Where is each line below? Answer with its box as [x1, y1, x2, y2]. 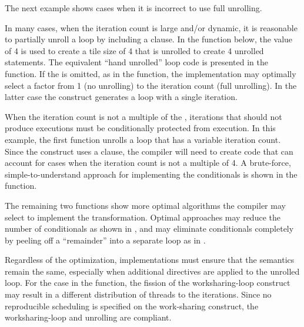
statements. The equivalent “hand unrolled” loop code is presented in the [5, 56, 268, 68]
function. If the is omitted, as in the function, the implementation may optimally [5, 67, 296, 79]
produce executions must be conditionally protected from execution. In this [5, 122, 276, 134]
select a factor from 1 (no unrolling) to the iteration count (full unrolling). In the [5, 79, 297, 91]
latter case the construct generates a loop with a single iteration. [5, 91, 238, 103]
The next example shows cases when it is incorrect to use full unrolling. [5, 2, 262, 14]
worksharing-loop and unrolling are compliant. [5, 311, 172, 323]
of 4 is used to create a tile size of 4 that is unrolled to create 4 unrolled [5, 44, 264, 56]
